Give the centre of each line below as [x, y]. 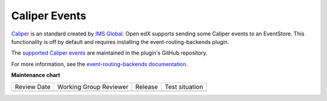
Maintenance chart [36, 75]
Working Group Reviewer [93, 87]
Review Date [33, 87]
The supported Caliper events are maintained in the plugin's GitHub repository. [110, 53]
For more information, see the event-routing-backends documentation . [99, 64]
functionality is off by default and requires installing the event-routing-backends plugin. [120, 41]
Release [147, 87]
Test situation [184, 87]
